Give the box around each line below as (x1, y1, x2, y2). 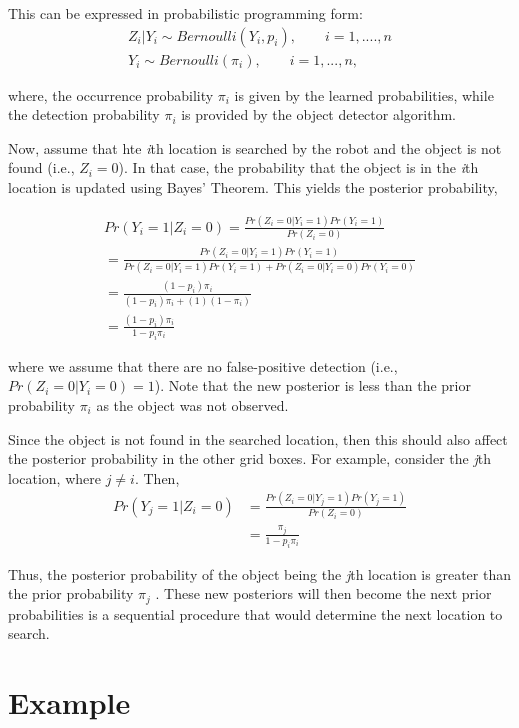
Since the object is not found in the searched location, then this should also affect (8, 428, 508, 449)
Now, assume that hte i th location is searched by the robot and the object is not (8, 137, 502, 158)
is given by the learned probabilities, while (234, 84, 494, 105)
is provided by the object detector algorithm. (181, 104, 456, 125)
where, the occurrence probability (8, 84, 214, 105)
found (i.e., (8, 157, 75, 178)
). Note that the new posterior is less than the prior (154, 375, 471, 396)
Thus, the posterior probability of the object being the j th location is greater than (8, 563, 511, 584)
